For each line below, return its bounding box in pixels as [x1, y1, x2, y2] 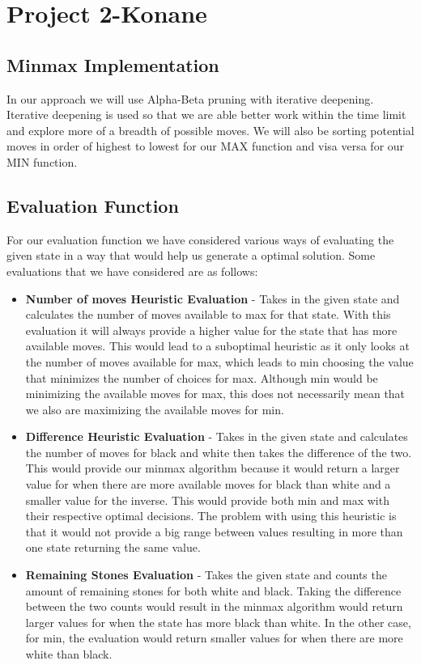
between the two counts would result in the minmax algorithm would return [25, 598, 403, 615]
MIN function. [6, 153, 78, 170]
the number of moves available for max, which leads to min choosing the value [25, 353, 414, 370]
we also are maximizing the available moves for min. [25, 400, 284, 417]
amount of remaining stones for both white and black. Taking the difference [25, 582, 402, 599]
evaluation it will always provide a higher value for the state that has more [25, 321, 398, 338]
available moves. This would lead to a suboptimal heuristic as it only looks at [25, 337, 410, 354]
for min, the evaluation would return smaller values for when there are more [25, 629, 403, 646]
